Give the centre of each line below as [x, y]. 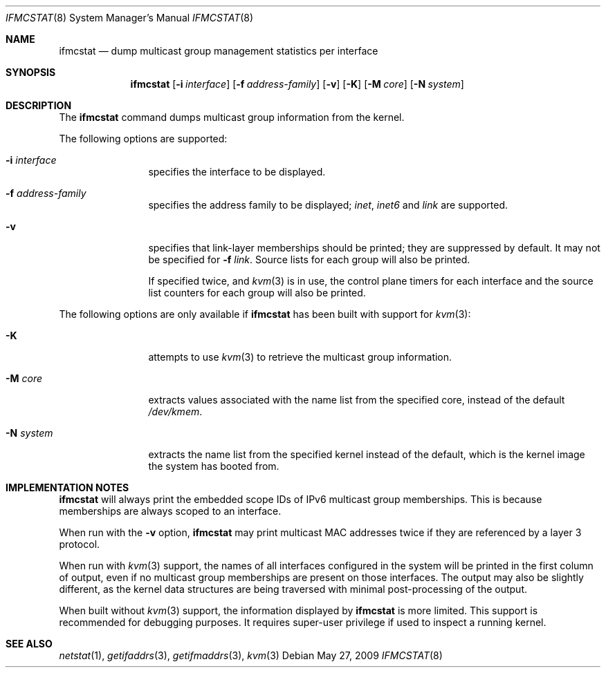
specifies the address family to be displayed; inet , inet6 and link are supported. [328, 205]
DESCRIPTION [39, 105]
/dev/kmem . [175, 411]
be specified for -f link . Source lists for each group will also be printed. [309, 259]
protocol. [80, 544]
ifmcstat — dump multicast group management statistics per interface [219, 51]
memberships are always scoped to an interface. [170, 511]
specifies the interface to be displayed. [237, 172]
